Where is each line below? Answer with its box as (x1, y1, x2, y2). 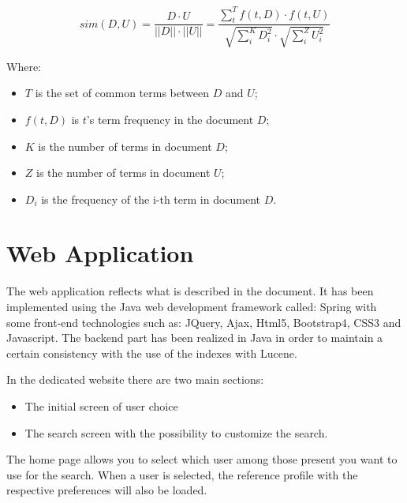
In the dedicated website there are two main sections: (6, 371, 264, 388)
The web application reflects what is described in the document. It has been (6, 283, 374, 299)
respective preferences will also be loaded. (6, 482, 207, 498)
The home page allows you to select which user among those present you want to (6, 451, 398, 467)
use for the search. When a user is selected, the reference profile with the (6, 466, 358, 482)
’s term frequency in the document (86, 111, 254, 127)
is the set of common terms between (35, 84, 209, 101)
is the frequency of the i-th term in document (41, 190, 261, 207)
